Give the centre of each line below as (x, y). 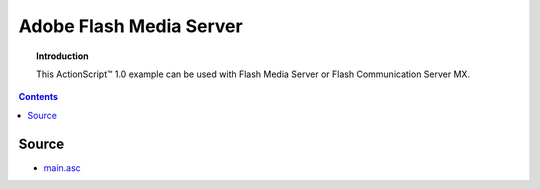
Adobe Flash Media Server (131, 26)
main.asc (62, 167)
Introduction (62, 56)
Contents (38, 97)
